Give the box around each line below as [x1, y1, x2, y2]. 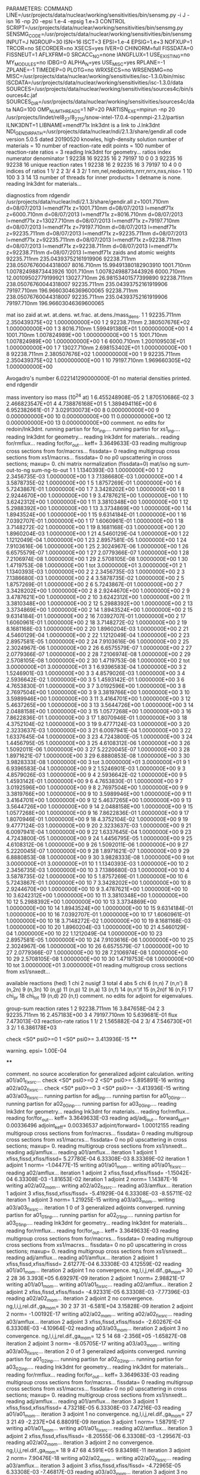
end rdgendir [6, 381, 38, 388]
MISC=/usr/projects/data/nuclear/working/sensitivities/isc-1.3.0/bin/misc [6, 73, 186, 80]
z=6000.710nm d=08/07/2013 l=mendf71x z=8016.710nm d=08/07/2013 [6, 210, 183, 217]
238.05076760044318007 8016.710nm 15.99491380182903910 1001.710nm [6, 261, 191, 268]
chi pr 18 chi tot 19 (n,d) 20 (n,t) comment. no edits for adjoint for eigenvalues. [6, 992, 193, 1001]
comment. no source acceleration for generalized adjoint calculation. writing [6, 1071, 194, 1078]
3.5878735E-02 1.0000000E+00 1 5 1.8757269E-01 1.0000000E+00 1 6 [6, 479, 181, 486]
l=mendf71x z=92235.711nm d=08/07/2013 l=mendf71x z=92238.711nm [6, 236, 181, 243]
